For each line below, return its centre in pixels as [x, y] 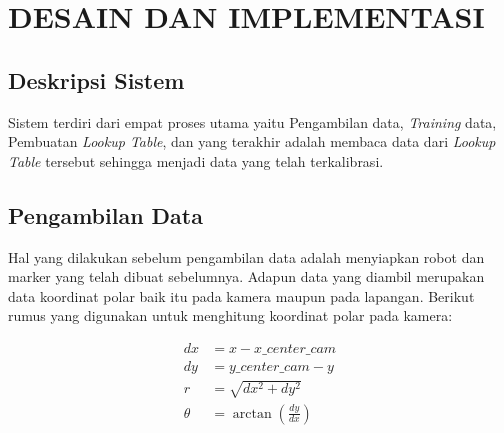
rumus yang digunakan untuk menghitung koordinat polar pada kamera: [230, 315]
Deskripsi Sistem [96, 79]
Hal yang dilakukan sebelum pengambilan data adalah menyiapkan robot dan [246, 256]
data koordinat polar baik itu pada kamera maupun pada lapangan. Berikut [241, 295]
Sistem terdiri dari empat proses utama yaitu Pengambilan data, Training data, [252, 121]
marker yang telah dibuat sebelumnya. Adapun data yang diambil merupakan [246, 276]
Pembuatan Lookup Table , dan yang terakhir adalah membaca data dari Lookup [252, 141]
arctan [252, 413]
